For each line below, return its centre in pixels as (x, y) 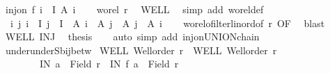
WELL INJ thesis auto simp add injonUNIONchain (132, 36)
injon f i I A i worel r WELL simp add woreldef (134, 9)
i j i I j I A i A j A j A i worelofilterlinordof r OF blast (167, 23)
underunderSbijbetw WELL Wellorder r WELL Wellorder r (141, 50)
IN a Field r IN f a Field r (109, 64)
